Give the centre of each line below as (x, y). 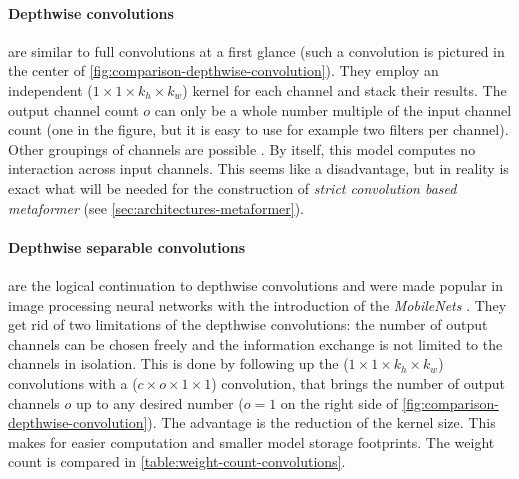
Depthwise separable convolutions (127, 246)
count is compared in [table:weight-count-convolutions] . (177, 461)
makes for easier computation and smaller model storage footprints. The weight (251, 441)
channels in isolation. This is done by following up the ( (178, 363)
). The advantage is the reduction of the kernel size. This (321, 422)
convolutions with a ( (73, 382)
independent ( (50, 89)
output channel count (73, 109)
